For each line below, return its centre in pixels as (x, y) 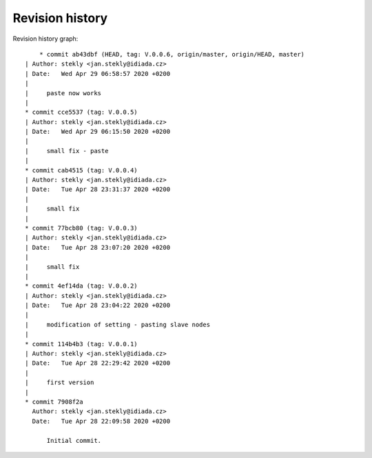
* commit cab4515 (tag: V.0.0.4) (81, 170)
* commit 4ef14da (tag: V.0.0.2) (81, 286)
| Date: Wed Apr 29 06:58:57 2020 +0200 (98, 73)
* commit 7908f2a (54, 402)
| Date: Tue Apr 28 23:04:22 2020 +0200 (98, 306)
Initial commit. (74, 440)
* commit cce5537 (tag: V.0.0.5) (81, 112)
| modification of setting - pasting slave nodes (117, 325)
